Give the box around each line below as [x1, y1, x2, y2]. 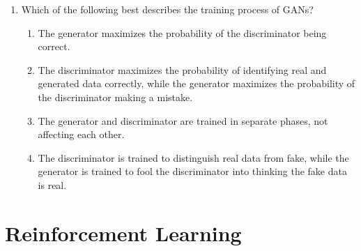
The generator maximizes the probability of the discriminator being [38, 25, 327, 40]
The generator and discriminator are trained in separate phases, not [38, 113, 328, 128]
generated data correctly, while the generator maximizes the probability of [38, 76, 355, 91]
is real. [38, 177, 67, 192]
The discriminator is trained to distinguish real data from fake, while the [38, 150, 349, 165]
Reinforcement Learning [5, 218, 242, 247]
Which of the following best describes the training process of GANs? [21, 2, 314, 16]
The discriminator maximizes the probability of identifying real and [38, 62, 327, 77]
